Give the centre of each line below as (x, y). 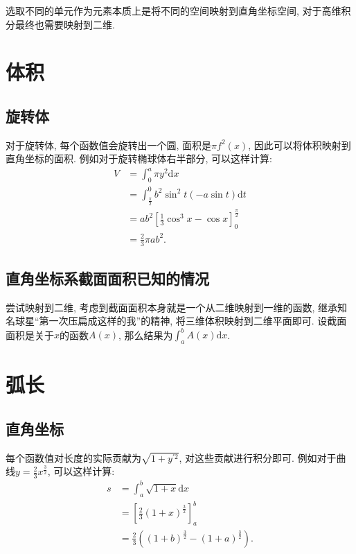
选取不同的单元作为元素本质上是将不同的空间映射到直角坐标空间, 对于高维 (173, 10)
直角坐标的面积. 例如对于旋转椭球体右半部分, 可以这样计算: (139, 158)
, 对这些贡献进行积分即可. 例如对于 (258, 457)
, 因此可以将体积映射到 (300, 145)
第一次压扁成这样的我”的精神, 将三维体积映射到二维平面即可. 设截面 (193, 321)
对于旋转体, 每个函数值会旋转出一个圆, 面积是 (109, 145)
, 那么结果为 (146, 335)
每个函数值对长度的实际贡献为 (73, 457)
